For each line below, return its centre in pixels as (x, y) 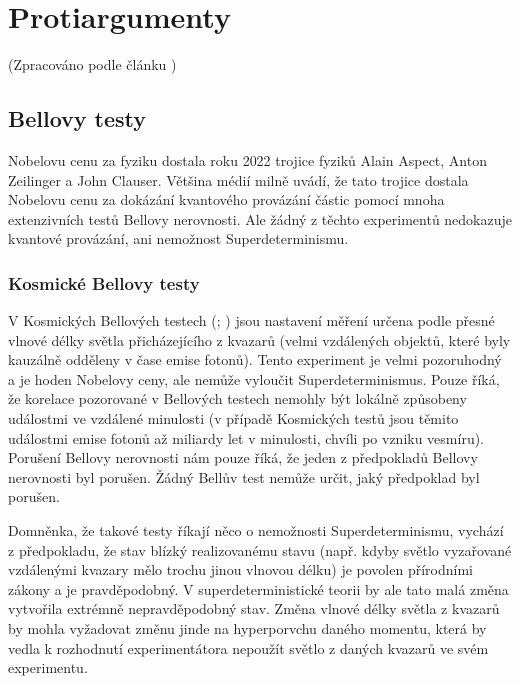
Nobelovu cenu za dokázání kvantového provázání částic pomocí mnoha (226, 199)
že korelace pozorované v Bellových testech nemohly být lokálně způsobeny (237, 398)
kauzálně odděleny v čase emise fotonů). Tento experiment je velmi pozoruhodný (255, 359)
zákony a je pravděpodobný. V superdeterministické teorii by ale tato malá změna (258, 588)
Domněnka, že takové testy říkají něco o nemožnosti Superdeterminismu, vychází (256, 530)
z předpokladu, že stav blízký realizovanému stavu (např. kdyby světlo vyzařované (260, 549)
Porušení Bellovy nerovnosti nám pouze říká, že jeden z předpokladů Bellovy (243, 457)
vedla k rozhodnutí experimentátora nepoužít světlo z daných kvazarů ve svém (248, 647)
